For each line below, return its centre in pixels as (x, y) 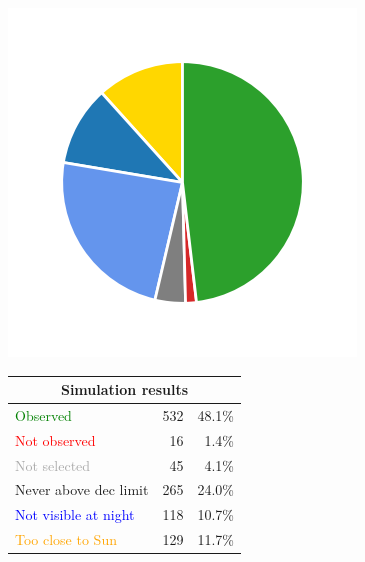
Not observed (55, 439)
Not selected (53, 464)
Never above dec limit (82, 489)
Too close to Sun (66, 539)
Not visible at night (75, 514)
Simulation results (124, 389)
